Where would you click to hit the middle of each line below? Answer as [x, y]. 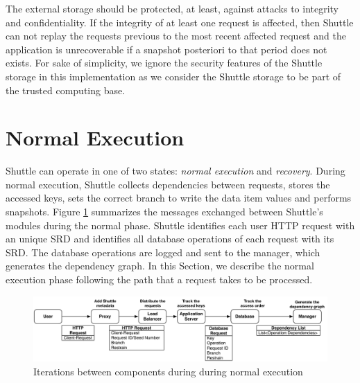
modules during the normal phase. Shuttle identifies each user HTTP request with [180, 225]
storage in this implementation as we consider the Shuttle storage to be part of [173, 76]
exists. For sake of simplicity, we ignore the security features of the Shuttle [164, 63]
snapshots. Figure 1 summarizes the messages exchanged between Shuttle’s [164, 212]
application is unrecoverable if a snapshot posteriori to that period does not [166, 49]
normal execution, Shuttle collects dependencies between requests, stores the [168, 184]
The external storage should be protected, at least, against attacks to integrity [172, 8]
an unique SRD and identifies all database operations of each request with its [170, 239]
